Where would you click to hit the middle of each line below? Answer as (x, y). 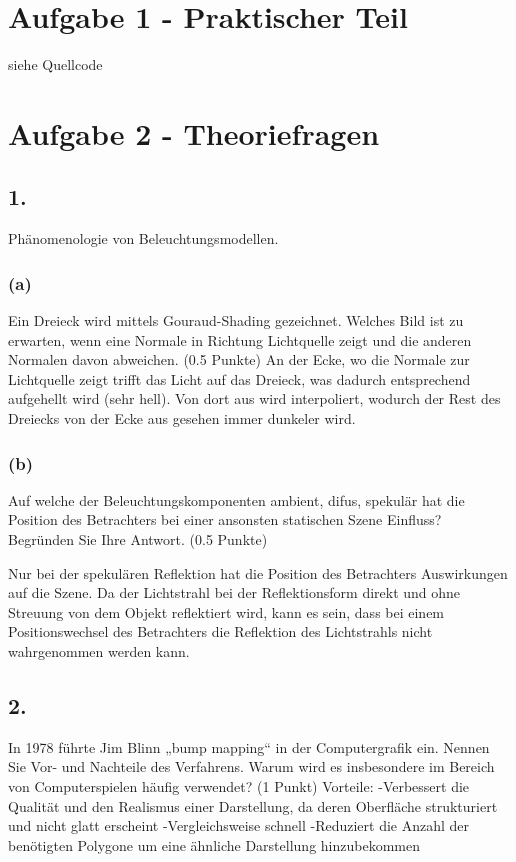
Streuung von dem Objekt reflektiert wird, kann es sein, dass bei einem (226, 611)
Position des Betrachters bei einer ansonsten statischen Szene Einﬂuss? (225, 519)
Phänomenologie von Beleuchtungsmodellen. (143, 238)
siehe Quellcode (55, 64)
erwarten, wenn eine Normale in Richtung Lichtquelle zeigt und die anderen (240, 339)
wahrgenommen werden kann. (99, 651)
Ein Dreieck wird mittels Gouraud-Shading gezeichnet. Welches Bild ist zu (236, 320)
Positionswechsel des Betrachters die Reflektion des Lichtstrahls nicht (220, 631)
